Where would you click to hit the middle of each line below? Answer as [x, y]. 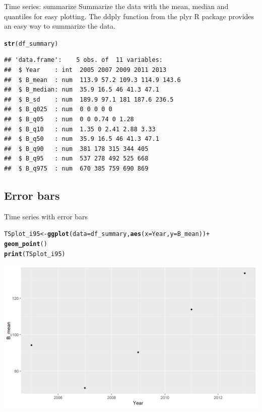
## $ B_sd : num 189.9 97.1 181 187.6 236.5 [89, 99]
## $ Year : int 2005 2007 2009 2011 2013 [85, 70]
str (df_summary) [31, 44]
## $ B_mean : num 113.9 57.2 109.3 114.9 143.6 [92, 80]
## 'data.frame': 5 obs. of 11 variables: [83, 60]
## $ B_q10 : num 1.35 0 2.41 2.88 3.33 [80, 129]
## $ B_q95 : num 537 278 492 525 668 [76, 159]
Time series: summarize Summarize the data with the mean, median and [116, 6]
